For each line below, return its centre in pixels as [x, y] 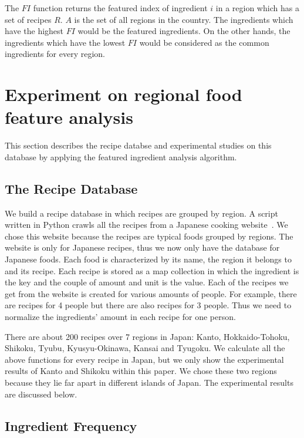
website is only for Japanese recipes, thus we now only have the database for [142, 247]
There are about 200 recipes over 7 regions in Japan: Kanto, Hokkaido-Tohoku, [147, 336]
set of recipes [28, 19]
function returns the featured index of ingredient [120, 8]
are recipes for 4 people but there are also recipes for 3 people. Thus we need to [148, 305]
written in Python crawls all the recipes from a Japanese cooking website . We [146, 225]
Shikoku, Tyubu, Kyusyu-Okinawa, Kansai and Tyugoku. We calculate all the [145, 348]
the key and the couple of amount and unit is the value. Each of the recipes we [147, 282]
